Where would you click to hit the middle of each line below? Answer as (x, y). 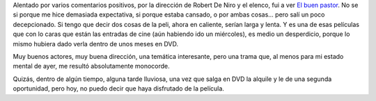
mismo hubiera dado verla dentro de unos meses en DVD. (96, 44)
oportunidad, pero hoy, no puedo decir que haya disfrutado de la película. (118, 89)
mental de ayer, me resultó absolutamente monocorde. (91, 66)
